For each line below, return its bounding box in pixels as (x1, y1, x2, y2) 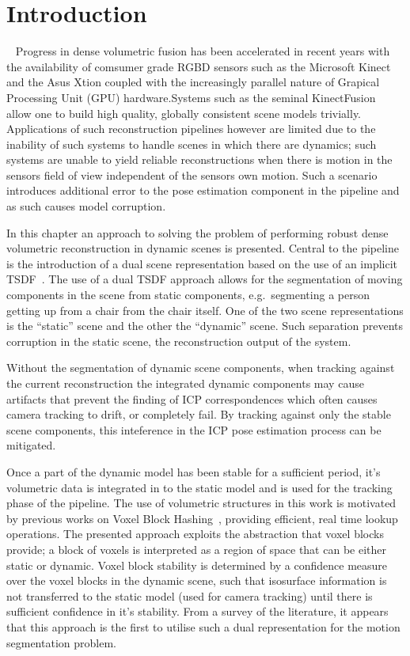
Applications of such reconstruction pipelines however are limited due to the (6, 120, 376, 137)
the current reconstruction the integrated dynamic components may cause (6, 375, 364, 391)
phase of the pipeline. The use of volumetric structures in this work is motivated (6, 495, 397, 511)
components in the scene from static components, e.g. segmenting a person (6, 286, 370, 303)
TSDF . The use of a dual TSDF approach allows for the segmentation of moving (6, 271, 403, 287)
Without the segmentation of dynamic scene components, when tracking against (6, 359, 395, 376)
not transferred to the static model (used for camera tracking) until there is (6, 587, 373, 604)
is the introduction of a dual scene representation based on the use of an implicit (6, 255, 398, 271)
